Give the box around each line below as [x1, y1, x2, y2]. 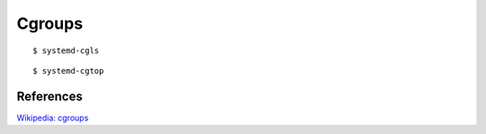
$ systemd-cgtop [32, 66, 104, 76]
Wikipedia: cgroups [16, 112, 89, 123]
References [16, 88, 83, 103]
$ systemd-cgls [32, 45, 100, 56]
